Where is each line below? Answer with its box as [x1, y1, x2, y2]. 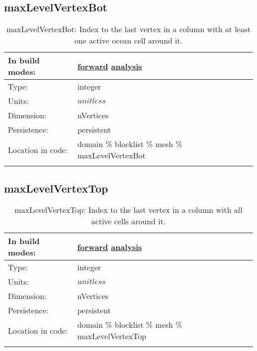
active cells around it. [91, 215, 166, 227]
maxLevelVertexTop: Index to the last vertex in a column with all [14, 204, 243, 216]
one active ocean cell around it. [74, 35, 183, 47]
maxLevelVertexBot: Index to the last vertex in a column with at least [6, 23, 251, 35]
